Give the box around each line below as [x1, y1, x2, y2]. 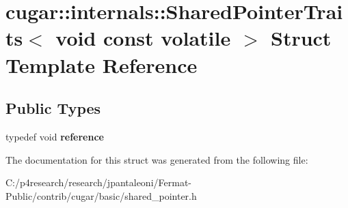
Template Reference [5, 50, 198, 78]
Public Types [5, 98, 101, 119]
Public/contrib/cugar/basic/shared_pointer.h [5, 188, 197, 203]
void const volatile [55, 24, 231, 52]
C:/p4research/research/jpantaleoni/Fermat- [5, 175, 191, 190]
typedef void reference [5, 129, 104, 143]
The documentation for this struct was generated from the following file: [5, 152, 308, 166]
